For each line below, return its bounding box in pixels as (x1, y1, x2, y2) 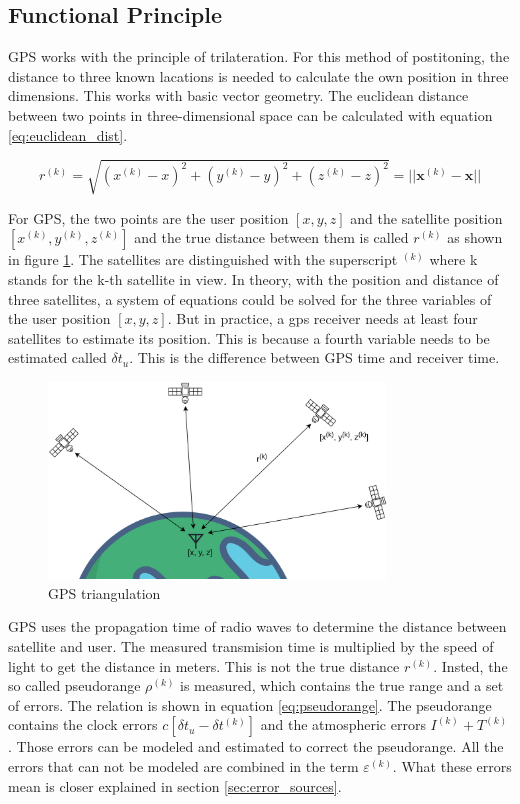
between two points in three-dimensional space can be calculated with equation (8, 104, 493, 125)
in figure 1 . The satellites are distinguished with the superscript (8, 249, 398, 270)
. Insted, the (433, 655, 508, 676)
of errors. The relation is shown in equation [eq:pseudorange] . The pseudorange (8, 694, 492, 715)
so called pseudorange (8, 675, 141, 696)
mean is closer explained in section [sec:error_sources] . (8, 775, 342, 796)
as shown (447, 227, 503, 248)
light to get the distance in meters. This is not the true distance (8, 655, 400, 676)
